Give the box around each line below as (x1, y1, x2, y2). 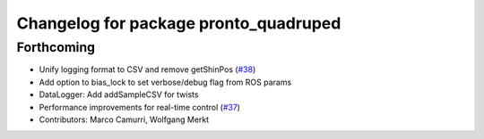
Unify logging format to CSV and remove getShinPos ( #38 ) (39, 64, 256, 75)
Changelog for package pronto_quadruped (16, 13, 341, 33)
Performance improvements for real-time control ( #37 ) (39, 102, 241, 112)
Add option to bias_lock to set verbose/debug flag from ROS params (39, 77, 292, 87)
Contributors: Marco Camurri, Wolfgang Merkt (39, 114, 210, 125)
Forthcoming (16, 39, 96, 55)
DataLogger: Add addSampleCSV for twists (39, 89, 199, 100)
